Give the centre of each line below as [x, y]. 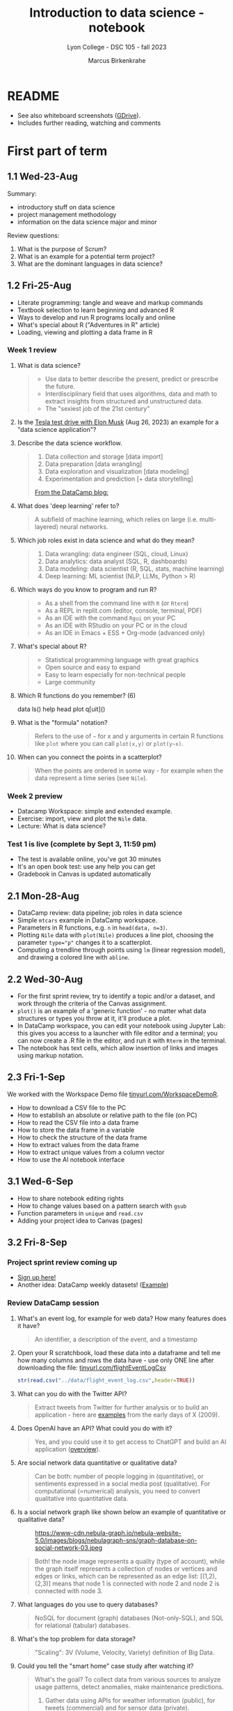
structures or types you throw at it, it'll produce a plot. [94, 1018]
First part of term [57, 151]
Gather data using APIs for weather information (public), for [130, 1700]
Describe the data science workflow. [70, 443]
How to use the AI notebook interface [71, 1159]
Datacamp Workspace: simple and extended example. [95, 812]
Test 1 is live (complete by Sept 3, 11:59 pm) [82, 844]
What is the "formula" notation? [62, 722]
